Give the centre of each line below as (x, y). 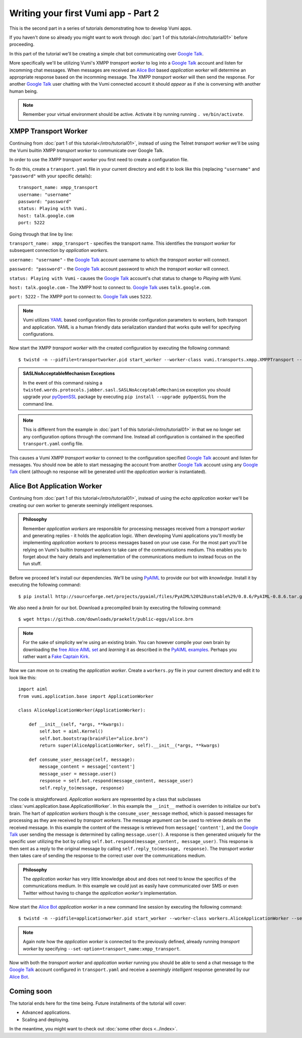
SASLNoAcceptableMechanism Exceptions (69, 373)
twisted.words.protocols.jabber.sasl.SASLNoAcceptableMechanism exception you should (127, 390)
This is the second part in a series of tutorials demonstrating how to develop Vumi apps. (101, 28)
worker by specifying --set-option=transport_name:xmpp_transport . (102, 949)
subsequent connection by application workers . (59, 250)
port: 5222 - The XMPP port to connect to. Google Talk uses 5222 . (81, 297)
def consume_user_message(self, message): (82, 760)
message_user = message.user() (78, 774)
